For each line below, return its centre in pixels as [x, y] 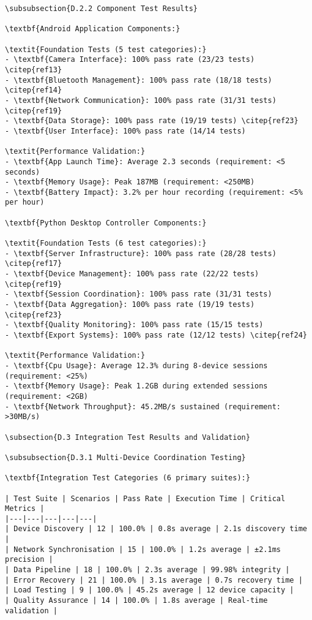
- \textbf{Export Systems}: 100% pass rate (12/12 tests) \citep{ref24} [156, 335]
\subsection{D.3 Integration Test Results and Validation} [128, 437]
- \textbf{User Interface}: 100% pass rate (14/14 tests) [125, 131]
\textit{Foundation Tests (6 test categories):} [106, 244]
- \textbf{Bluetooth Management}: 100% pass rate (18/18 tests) [139, 80]
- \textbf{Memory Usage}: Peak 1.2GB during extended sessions [136, 386]
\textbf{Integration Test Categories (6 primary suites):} [128, 478]
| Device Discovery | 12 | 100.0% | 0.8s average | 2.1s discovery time [156, 529]
